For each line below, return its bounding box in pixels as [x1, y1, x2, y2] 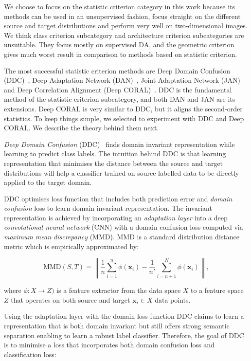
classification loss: [4, 349, 56, 359]
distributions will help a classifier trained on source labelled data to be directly [4, 167, 239, 178]
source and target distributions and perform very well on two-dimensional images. [4, 20, 248, 31]
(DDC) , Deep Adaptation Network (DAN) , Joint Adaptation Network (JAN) [4, 75, 240, 85]
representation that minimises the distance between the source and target [4, 158, 223, 168]
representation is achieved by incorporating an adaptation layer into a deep [4, 212, 228, 222]
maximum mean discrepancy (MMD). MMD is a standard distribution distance [4, 232, 239, 242]
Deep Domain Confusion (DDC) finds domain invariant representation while [4, 139, 235, 149]
